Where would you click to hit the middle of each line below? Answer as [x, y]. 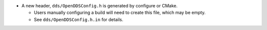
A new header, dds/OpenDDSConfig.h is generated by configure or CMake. [100, 6]
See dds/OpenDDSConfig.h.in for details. [79, 19]
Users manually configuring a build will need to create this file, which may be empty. [120, 13]
